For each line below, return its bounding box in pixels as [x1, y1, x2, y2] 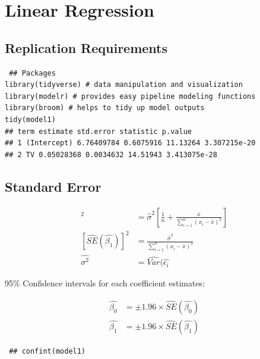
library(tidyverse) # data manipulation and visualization [5, 80, 243, 89]
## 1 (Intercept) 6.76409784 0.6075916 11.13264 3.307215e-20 [5, 139, 256, 148]
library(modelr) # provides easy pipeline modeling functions [5, 92, 256, 101]
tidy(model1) [5, 115, 56, 124]
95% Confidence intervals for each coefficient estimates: [5, 277, 205, 289]
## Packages [9, 68, 56, 77]
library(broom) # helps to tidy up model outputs [5, 104, 205, 113]
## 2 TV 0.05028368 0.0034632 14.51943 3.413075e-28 [5, 150, 217, 159]
